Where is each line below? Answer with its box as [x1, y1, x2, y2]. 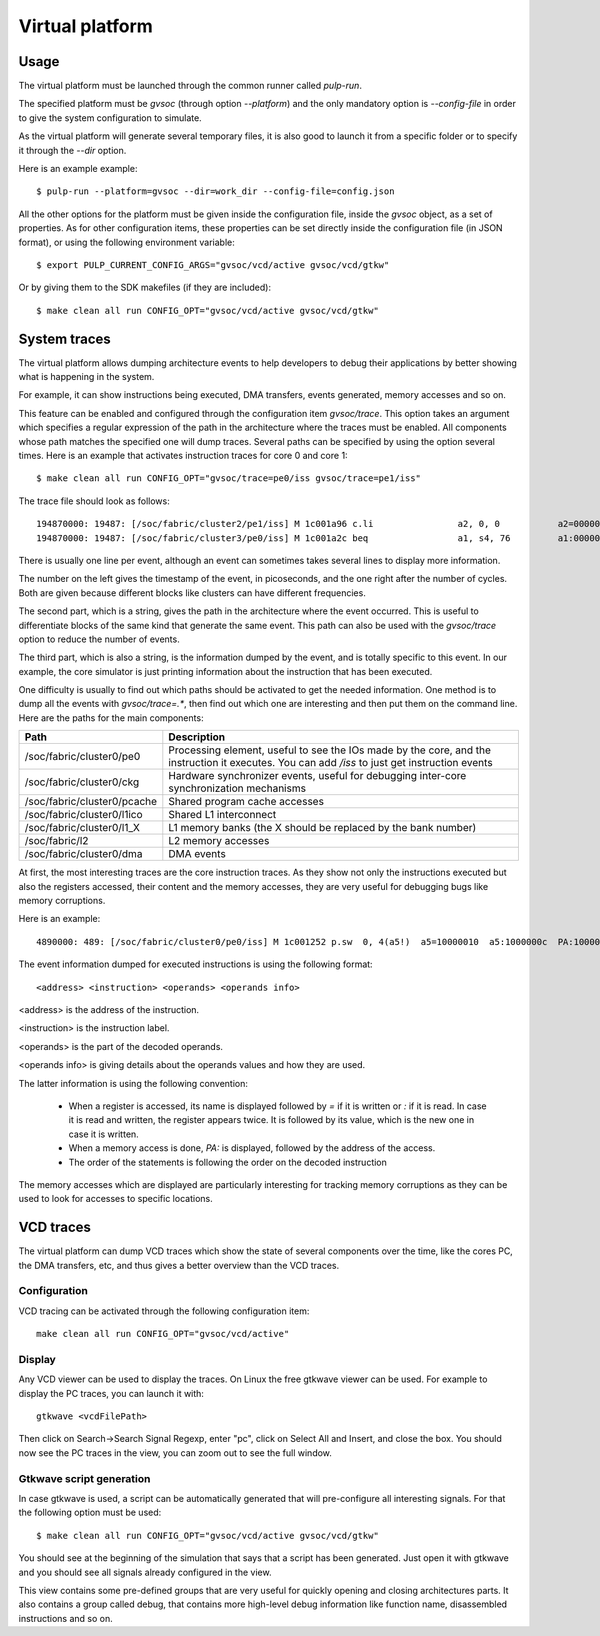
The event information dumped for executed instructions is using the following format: [18, 958, 374, 970]
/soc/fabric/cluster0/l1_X [24, 821, 140, 835]
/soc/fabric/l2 [24, 834, 89, 848]
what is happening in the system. [18, 371, 155, 383]
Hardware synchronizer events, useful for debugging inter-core [168, 769, 467, 783]
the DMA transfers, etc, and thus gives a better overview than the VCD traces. [18, 1259, 340, 1271]
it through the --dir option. [18, 144, 127, 156]
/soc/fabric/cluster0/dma [24, 847, 143, 861]
